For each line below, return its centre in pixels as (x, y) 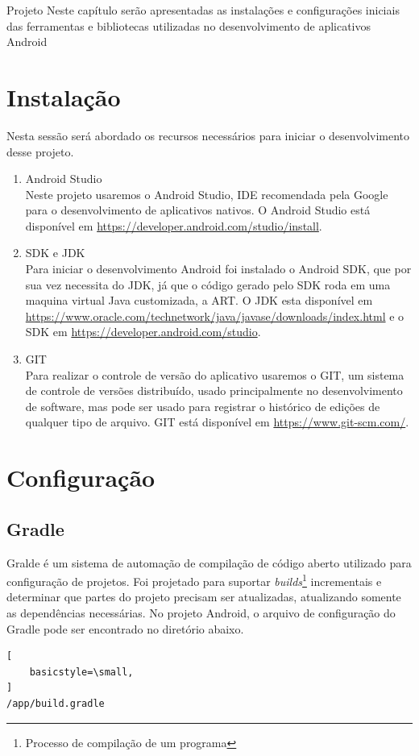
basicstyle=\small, (81, 672)
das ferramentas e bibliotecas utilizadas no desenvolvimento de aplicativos (189, 25)
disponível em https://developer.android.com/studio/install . (174, 225)
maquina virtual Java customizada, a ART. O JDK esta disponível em (199, 300)
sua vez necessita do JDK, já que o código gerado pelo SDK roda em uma (208, 284)
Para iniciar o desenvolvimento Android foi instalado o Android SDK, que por (218, 269)
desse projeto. (40, 151)
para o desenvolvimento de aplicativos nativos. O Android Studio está (198, 210)
